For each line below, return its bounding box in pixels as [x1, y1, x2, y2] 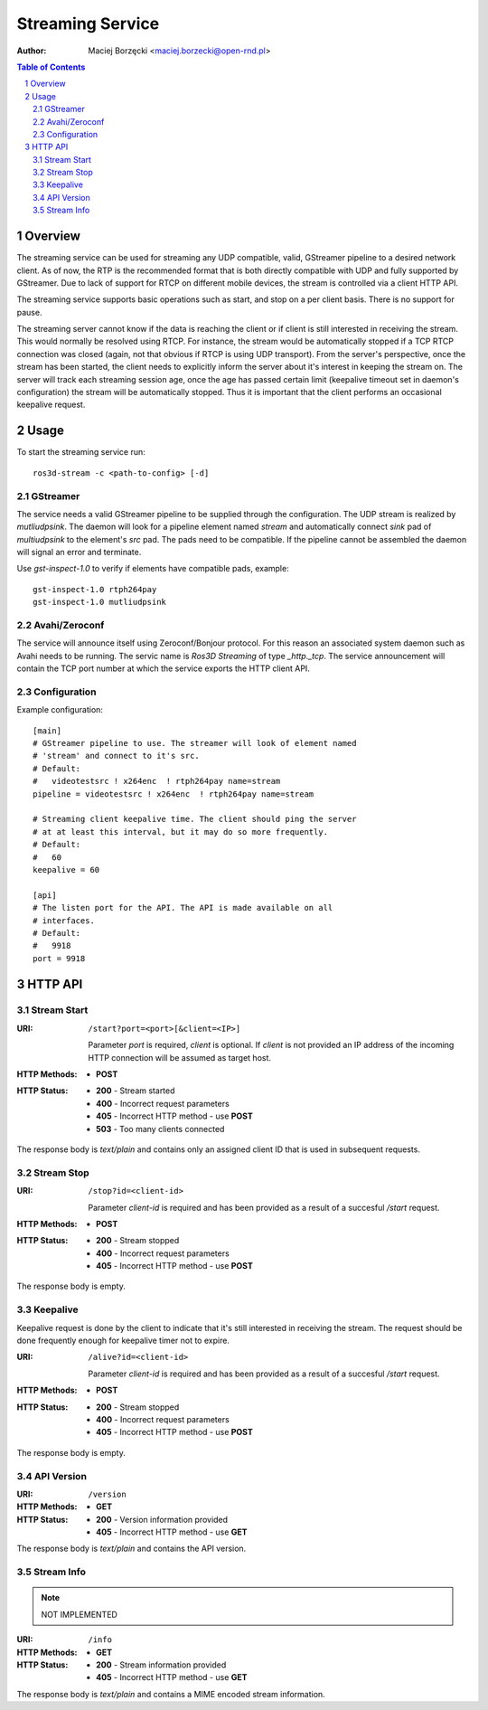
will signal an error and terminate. [16, 547, 142, 558]
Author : [16, 45, 47, 56]
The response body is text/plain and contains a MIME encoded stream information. [16, 1688, 325, 1699]
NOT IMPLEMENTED [41, 1609, 117, 1620]
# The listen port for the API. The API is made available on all [33, 902, 333, 913]
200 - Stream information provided [96, 1659, 227, 1670]
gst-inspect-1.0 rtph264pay [33, 584, 157, 594]
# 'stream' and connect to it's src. [33, 751, 201, 761]
